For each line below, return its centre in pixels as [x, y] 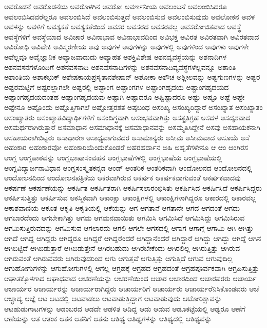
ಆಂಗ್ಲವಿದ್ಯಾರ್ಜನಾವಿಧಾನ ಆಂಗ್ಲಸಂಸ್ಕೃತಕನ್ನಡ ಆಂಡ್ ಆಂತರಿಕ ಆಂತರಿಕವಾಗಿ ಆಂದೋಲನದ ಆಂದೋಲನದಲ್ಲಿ [128, 167]
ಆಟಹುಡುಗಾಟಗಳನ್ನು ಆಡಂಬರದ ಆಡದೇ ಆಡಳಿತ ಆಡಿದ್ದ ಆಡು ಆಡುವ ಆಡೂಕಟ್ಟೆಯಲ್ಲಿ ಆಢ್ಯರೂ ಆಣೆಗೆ [125, 308]
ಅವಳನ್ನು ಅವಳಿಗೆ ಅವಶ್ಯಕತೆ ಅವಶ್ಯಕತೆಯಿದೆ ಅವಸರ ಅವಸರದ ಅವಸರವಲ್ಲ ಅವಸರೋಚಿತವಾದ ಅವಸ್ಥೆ [123, 26]
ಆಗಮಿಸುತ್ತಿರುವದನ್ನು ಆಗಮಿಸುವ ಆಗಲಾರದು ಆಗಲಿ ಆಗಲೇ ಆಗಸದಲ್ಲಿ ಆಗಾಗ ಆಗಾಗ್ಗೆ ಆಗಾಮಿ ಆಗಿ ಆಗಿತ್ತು [129, 228]
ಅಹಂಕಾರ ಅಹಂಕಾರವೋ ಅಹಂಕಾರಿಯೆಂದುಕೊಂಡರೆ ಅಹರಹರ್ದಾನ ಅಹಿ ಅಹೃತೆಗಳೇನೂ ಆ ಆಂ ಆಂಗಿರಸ [126, 147]
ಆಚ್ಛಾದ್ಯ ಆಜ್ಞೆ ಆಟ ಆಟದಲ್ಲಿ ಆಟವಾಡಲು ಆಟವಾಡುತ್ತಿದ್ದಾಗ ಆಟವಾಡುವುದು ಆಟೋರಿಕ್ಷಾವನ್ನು [113, 298]
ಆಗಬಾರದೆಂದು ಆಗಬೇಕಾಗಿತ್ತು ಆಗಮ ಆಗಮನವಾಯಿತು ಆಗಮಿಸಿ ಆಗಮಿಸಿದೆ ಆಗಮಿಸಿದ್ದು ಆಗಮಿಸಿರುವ [125, 218]
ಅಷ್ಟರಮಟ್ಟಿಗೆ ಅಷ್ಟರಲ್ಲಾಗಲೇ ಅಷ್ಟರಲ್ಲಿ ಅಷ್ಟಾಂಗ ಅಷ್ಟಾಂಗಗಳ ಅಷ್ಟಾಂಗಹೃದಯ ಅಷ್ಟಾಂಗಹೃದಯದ [117, 87]
